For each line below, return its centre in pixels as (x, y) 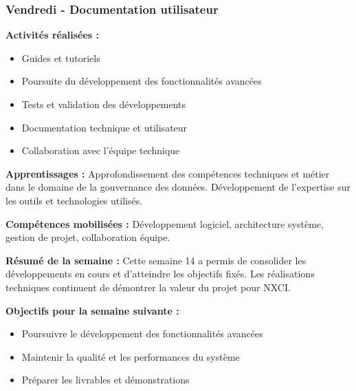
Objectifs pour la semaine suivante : (92, 310)
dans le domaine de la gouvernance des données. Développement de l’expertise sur (178, 187)
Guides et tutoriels (61, 57)
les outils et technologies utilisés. (74, 200)
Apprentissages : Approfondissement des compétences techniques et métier (168, 173)
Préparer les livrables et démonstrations (105, 380)
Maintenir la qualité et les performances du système (131, 356)
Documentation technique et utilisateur (104, 127)
